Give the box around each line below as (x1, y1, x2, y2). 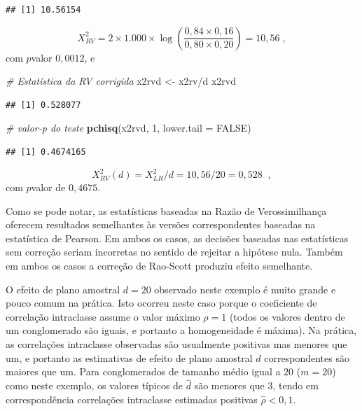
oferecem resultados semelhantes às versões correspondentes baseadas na (6, 217, 316, 232)
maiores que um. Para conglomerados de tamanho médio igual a (6, 364, 281, 379)
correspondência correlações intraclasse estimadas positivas (6, 391, 258, 406)
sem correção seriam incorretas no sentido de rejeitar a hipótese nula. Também (6, 244, 343, 259)
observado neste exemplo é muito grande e (154, 281, 336, 296)
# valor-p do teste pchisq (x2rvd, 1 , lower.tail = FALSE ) (6, 120, 251, 135)
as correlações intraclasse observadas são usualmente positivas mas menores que (6, 337, 347, 351)
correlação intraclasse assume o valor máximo (6, 309, 200, 323)
